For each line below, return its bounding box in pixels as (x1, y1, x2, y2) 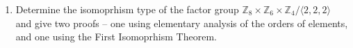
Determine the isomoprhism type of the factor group (15, 2, 239, 16)
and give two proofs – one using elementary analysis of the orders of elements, (15, 15, 348, 30)
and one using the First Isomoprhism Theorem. (15, 29, 217, 44)
